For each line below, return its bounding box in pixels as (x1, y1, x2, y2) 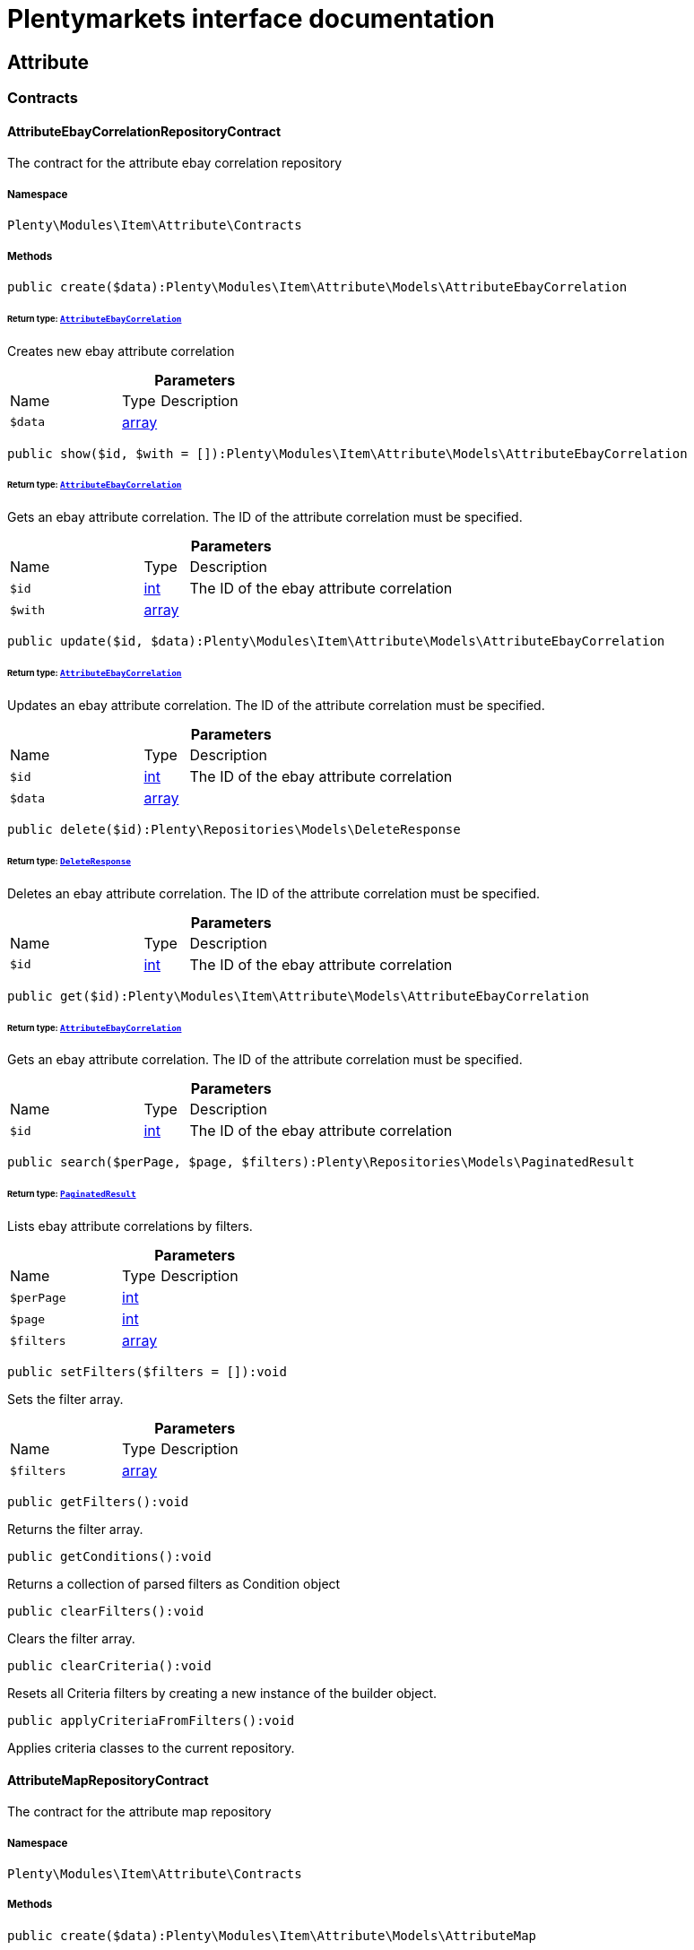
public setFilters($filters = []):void (7, 1365, 287, 1380)
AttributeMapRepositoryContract (7, 1772, 209, 1788)
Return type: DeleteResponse (7, 855, 132, 866)
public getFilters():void (7, 1495, 189, 1510)
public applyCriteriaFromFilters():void (7, 1713, 295, 1729)
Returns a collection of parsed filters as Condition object (7, 1576, 341, 1592)
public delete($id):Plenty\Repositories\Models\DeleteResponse (7, 822, 461, 837)
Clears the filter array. (7, 1631, 135, 1647)
